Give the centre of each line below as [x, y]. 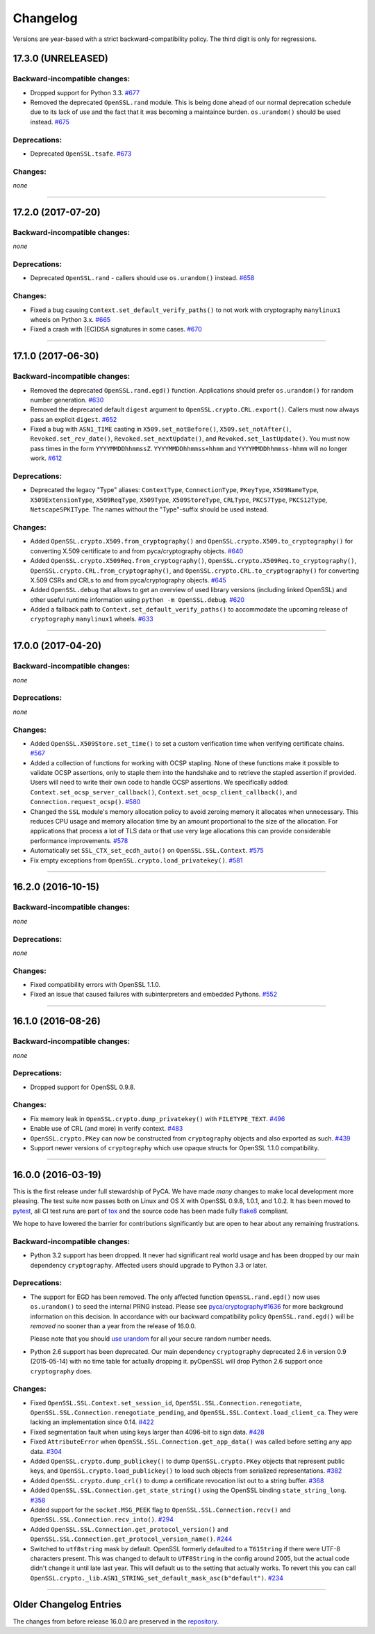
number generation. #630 [67, 400]
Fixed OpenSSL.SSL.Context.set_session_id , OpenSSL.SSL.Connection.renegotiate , [166, 1403]
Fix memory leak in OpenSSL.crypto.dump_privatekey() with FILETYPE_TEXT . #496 [158, 1118]
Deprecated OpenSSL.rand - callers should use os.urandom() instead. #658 [142, 278]
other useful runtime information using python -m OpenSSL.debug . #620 [137, 599]
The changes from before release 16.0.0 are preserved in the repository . [116, 1621]
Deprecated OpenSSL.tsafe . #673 [81, 154]
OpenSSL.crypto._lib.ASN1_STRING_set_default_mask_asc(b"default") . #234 [157, 1578]
